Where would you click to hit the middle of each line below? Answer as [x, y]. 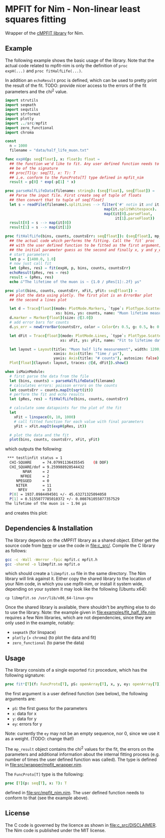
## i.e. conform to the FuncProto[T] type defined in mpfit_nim [77, 178]
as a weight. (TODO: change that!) [40, 739]
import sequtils [22, 110]
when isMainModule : [25, 372]
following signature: [25, 675]
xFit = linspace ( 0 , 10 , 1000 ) [45, 417]
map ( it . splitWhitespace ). [130, 209]
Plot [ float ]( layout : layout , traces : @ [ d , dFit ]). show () [69, 363]
